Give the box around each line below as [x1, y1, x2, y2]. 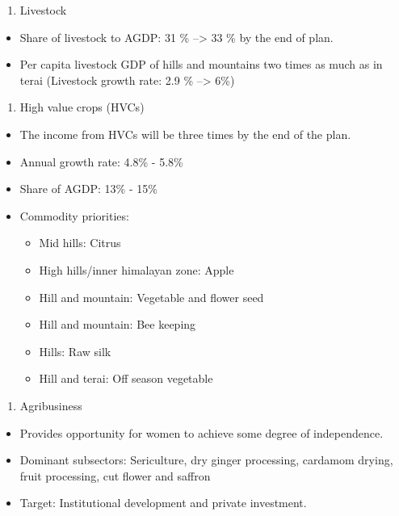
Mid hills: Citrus [39, 234, 121, 251]
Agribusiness [19, 396, 82, 413]
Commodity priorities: [19, 207, 129, 224]
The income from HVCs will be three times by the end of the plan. [19, 125, 351, 142]
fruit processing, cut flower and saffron [19, 467, 211, 484]
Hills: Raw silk [39, 342, 111, 359]
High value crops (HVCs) [19, 99, 145, 115]
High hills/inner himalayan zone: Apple [39, 261, 234, 278]
